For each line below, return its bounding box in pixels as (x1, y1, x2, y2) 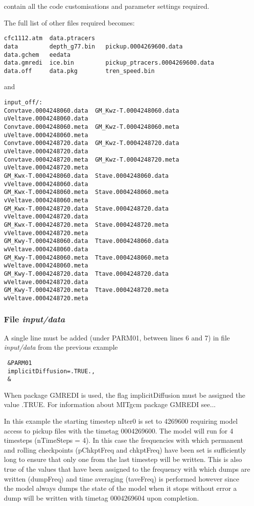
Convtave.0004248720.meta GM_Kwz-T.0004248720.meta (4, 156, 179, 163)
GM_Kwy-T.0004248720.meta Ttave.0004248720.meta (4, 287, 169, 294)
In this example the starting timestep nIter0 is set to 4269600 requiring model (4, 416, 238, 426)
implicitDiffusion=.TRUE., (7, 367, 95, 375)
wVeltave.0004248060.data (4, 245, 88, 253)
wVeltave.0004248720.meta (4, 294, 88, 302)
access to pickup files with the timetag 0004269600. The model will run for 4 (4, 425, 233, 435)
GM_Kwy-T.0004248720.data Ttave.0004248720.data (4, 270, 169, 277)
